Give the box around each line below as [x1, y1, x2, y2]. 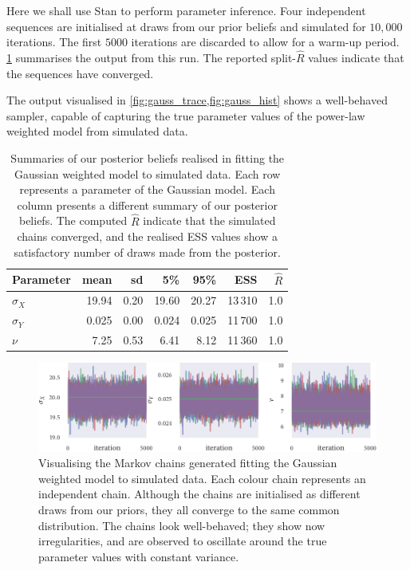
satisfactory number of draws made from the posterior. [14, 243, 282, 260]
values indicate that [308, 49, 404, 65]
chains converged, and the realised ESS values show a [17, 228, 278, 245]
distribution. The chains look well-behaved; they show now [38, 517, 325, 533]
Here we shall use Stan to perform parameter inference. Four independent [6, 2, 366, 18]
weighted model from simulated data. [6, 123, 188, 140]
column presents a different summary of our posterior [17, 196, 278, 213]
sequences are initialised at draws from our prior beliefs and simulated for [6, 18, 366, 34]
